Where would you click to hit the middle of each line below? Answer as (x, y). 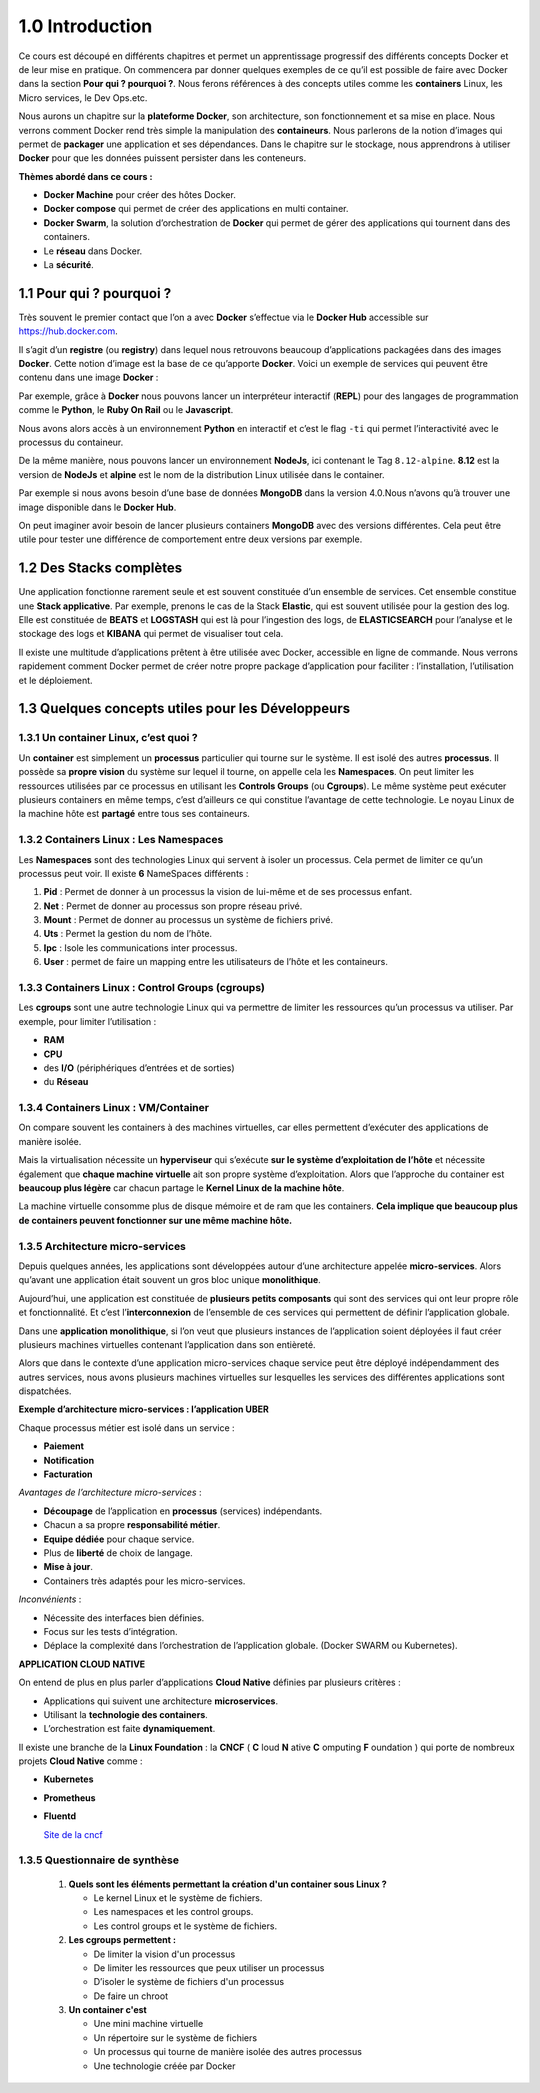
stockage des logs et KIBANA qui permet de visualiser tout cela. (151, 634)
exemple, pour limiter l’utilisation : (87, 1021)
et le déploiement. (56, 680)
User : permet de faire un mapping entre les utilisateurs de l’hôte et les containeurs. (216, 962)
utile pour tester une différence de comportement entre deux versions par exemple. (190, 539)
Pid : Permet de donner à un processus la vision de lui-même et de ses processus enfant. (228, 892)
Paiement (64, 1446)
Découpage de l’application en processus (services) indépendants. (183, 1511)
